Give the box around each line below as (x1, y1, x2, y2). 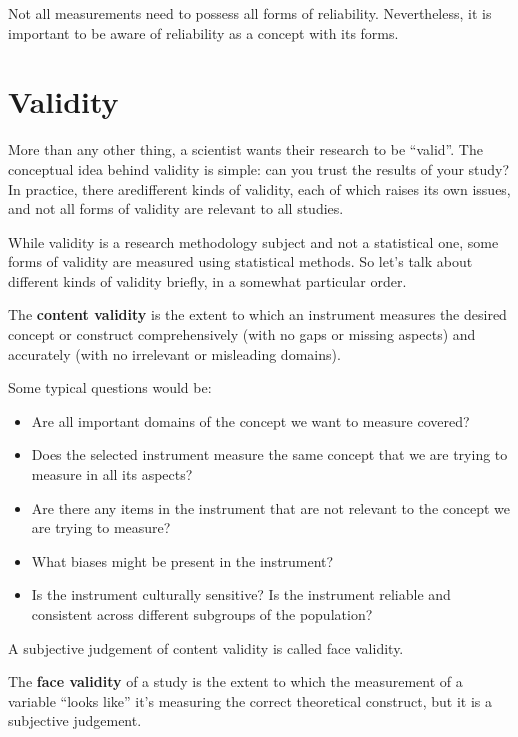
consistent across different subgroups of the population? (31, 604, 373, 624)
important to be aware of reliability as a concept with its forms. (8, 22, 399, 43)
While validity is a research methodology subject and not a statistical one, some (8, 231, 499, 252)
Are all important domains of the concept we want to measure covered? (31, 410, 470, 431)
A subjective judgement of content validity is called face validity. (8, 637, 404, 658)
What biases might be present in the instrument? (31, 550, 334, 571)
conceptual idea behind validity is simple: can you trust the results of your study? (8, 158, 510, 179)
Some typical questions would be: (8, 377, 212, 398)
